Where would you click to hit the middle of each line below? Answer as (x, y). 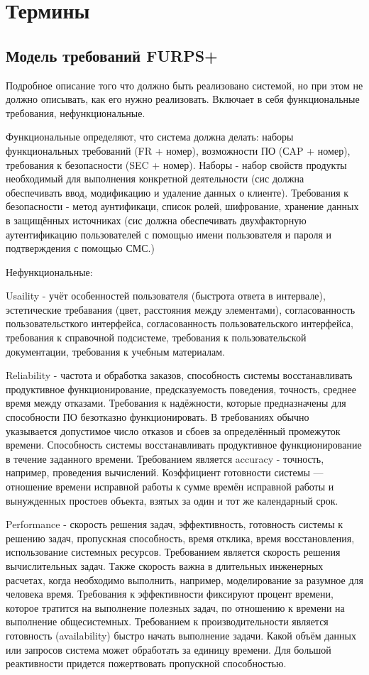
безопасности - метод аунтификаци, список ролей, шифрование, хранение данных (182, 206)
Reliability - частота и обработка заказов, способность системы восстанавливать (179, 375)
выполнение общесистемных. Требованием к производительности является (167, 621)
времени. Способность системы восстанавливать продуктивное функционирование (184, 445)
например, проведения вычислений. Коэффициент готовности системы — (165, 472)
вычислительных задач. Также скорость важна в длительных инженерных (165, 565)
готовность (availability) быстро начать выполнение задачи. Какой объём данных (181, 635)
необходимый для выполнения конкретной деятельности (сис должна (155, 179)
